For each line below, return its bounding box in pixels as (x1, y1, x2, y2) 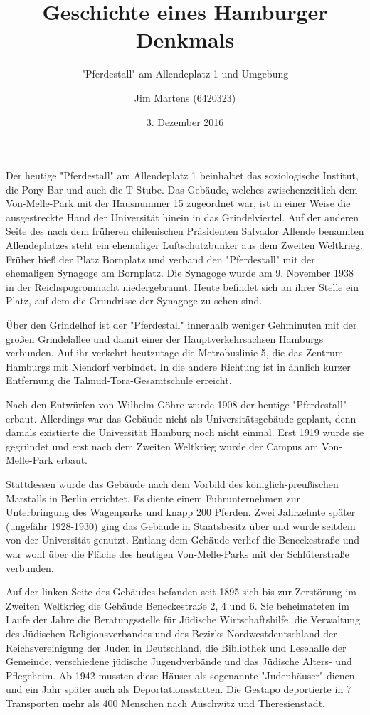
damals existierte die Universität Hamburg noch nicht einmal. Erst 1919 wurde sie (6, 425, 364, 440)
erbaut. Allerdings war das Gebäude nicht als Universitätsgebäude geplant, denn (6, 411, 356, 425)
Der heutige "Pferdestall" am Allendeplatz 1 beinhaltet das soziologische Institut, (6, 168, 359, 183)
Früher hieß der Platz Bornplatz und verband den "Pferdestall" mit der (6, 251, 315, 266)
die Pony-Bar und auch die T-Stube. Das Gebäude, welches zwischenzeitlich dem (6, 181, 358, 196)
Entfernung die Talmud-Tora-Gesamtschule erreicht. (6, 373, 232, 388)
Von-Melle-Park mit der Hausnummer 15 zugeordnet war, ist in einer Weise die (6, 196, 351, 211)
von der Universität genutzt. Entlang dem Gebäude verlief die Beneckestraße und (6, 532, 360, 547)
